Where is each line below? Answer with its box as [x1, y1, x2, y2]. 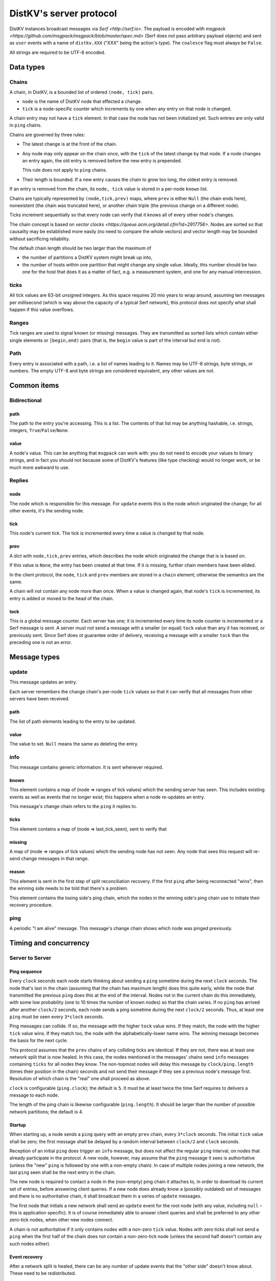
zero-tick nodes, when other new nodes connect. [9, 1217, 113, 1223]
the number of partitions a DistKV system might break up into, [22, 254, 153, 261]
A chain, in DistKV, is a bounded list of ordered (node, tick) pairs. [9, 89, 154, 95]
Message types [9, 653, 60, 662]
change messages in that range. [21, 856, 89, 862]
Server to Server [9, 954, 52, 961]
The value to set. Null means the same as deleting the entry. [9, 740, 139, 747]
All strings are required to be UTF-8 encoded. [9, 49, 106, 55]
